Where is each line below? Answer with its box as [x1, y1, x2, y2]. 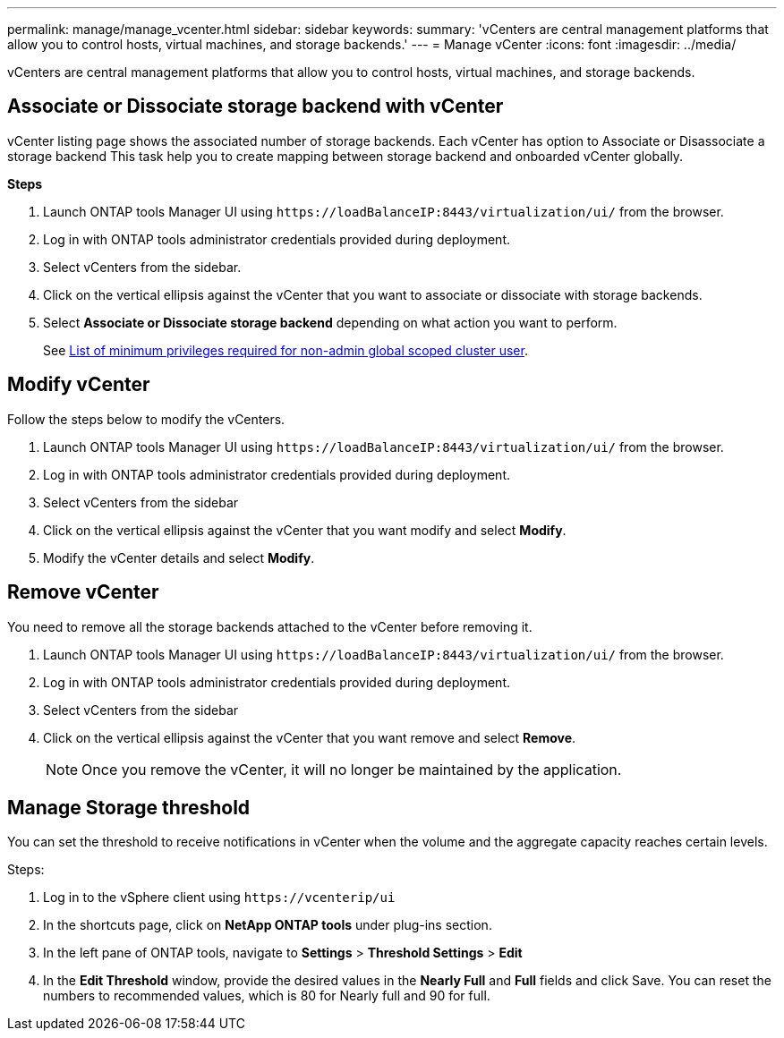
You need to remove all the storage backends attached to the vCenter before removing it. [7, 618, 533, 634]
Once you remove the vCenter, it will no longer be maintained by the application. [81, 760, 622, 778]
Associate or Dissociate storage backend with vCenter [7, 95, 504, 118]
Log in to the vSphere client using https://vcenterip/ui [43, 889, 396, 906]
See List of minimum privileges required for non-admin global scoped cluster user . [43, 342, 528, 358]
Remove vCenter [7, 581, 159, 604]
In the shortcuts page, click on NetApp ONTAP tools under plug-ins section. [43, 917, 492, 933]
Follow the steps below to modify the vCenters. [7, 411, 285, 427]
